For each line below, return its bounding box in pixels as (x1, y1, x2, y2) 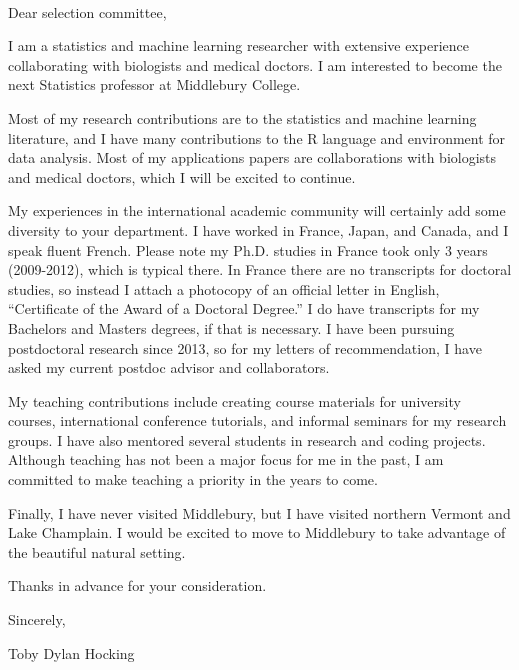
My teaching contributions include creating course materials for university (8, 390, 461, 411)
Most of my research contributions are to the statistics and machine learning (8, 107, 477, 128)
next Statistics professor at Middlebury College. (8, 74, 301, 95)
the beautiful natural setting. (8, 541, 186, 562)
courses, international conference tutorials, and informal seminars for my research (8, 410, 507, 431)
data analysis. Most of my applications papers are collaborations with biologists (8, 147, 497, 168)
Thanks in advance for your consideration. (8, 575, 267, 596)
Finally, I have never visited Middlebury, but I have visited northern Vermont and (8, 502, 511, 523)
